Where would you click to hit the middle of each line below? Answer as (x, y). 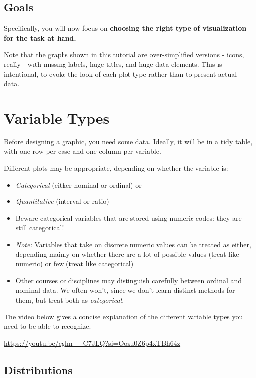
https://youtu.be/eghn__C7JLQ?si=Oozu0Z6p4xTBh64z (92, 343)
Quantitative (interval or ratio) (62, 201)
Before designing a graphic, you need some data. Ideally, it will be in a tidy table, (128, 141)
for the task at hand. (40, 37)
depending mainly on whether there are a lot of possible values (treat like (127, 254)
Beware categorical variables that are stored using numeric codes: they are (128, 218)
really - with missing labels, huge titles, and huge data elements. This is (113, 64)
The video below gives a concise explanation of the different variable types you (124, 316)
